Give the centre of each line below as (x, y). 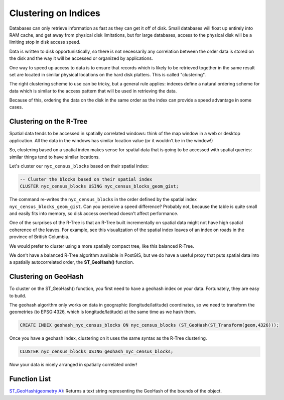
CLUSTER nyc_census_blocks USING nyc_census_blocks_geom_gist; (99, 186)
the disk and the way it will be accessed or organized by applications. (81, 58)
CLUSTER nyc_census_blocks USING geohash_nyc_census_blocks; (97, 352)
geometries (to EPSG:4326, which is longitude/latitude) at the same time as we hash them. (103, 312)
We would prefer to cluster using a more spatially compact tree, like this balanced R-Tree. (102, 246)
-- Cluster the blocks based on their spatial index (86, 179)
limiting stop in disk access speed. (45, 42)
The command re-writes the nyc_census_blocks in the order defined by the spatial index (103, 199)
